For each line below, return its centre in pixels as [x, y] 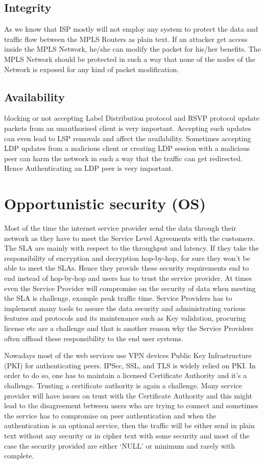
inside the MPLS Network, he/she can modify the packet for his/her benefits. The [132, 49]
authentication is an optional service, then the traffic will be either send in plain [129, 425]
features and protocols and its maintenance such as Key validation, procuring [125, 318]
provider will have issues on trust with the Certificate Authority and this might [128, 395]
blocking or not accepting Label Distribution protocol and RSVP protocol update [132, 118]
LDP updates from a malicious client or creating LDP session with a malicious [127, 148]
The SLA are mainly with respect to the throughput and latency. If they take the [131, 248]
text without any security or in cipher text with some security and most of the [127, 435]
